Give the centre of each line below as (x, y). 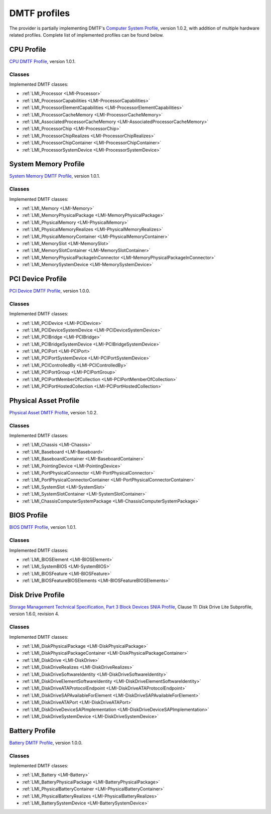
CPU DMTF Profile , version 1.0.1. (42, 61)
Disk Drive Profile (37, 595)
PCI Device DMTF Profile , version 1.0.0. (50, 291)
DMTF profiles (40, 13)
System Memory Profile (47, 164)
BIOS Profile (28, 515)
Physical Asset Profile (44, 400)
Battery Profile (32, 731)
